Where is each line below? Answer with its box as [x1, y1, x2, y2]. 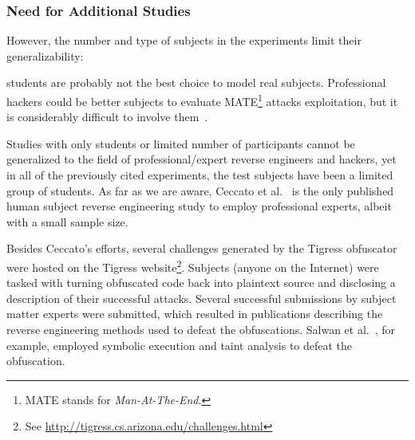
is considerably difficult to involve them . [6, 108, 208, 125]
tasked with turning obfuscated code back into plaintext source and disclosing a [6, 274, 396, 291]
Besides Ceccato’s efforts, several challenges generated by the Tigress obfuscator [6, 240, 397, 257]
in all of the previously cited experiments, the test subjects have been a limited [6, 167, 393, 183]
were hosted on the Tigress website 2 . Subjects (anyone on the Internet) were [6, 257, 379, 275]
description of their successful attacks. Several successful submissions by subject [6, 289, 397, 306]
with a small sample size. [6, 213, 128, 230]
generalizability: [6, 47, 84, 64]
